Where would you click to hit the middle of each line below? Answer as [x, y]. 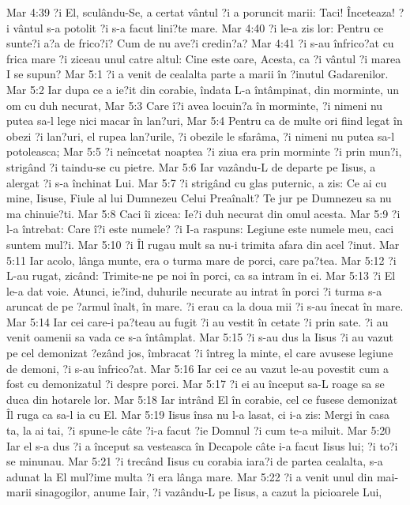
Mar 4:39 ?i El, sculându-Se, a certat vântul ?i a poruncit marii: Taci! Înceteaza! [201, 12]
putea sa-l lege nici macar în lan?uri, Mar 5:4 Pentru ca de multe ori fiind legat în [205, 121]
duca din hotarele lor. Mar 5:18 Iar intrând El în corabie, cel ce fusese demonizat [202, 399]
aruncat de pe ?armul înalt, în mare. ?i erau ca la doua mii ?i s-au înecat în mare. [205, 306]
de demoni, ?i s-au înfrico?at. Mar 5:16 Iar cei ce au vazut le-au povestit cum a [197, 368]
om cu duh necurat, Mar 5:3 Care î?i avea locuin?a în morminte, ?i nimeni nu [195, 105]
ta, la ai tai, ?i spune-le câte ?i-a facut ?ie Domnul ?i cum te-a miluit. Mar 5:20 [199, 430]
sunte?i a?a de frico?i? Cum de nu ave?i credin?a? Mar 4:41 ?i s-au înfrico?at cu [200, 43]
